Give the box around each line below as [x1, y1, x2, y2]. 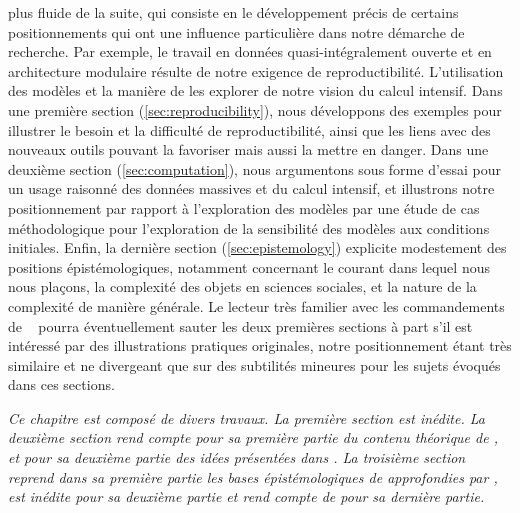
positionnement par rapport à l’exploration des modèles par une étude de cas [8, 197, 480, 218]
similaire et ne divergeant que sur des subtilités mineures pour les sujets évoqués [8, 354, 501, 375]
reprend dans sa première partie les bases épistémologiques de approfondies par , [8, 466, 498, 487]
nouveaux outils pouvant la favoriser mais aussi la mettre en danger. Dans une [8, 139, 489, 160]
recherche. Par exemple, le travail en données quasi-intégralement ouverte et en [8, 41, 492, 62]
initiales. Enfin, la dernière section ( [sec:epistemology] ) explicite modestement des [8, 237, 507, 258]
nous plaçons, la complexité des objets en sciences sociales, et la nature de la [8, 276, 477, 297]
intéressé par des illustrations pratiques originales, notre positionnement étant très [8, 335, 512, 356]
